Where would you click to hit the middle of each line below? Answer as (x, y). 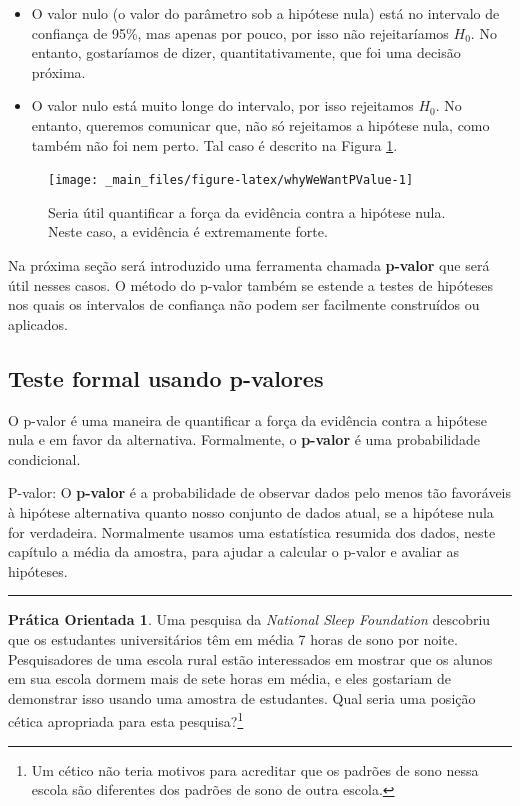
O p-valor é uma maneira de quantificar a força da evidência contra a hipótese (247, 419)
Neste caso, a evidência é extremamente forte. (188, 231)
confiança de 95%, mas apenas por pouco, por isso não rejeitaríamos (240, 32)
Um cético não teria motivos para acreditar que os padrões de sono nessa (255, 769)
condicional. (44, 458)
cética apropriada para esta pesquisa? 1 (126, 719)
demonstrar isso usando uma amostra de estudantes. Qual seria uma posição (242, 697)
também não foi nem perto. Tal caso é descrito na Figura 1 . (214, 144)
